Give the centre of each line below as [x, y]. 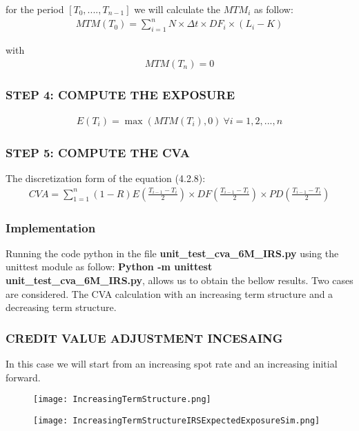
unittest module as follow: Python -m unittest [109, 267]
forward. [23, 377]
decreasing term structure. [61, 307]
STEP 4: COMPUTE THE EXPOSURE [120, 95]
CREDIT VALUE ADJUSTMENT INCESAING [144, 338]
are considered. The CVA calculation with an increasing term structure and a [169, 293]
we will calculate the [177, 9]
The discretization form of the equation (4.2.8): [106, 178]
